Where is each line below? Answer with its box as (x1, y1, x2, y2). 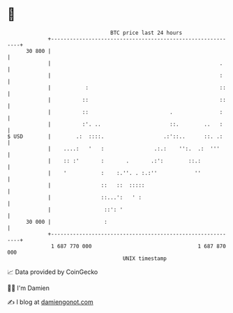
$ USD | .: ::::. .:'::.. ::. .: (7, 132, 223, 140)
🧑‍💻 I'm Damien (7, 284, 50, 292)
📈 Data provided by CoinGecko (7, 268, 98, 276)
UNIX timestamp (122, 254, 167, 262)
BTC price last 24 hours (110, 29, 183, 36)
